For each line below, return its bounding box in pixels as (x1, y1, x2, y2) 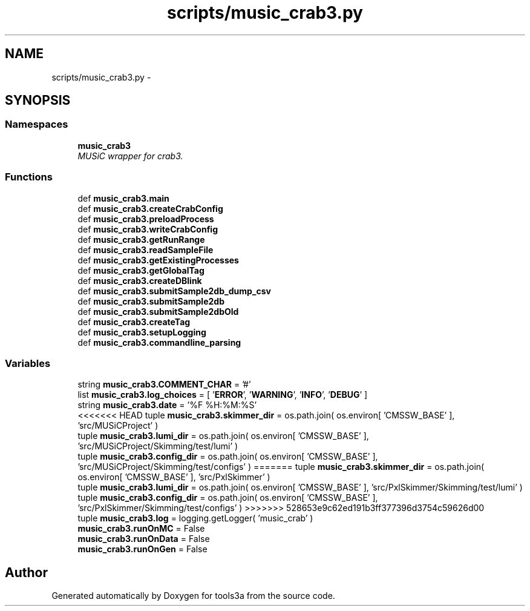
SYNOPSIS (5, 93, 71, 108)
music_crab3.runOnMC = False (77, 523, 205, 534)
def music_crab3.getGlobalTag (77, 265, 204, 276)
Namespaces (5, 118, 68, 131)
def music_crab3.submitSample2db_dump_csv (77, 285, 271, 296)
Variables (5, 357, 51, 369)
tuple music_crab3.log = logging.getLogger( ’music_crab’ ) (77, 513, 313, 524)
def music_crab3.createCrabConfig (77, 203, 223, 214)
